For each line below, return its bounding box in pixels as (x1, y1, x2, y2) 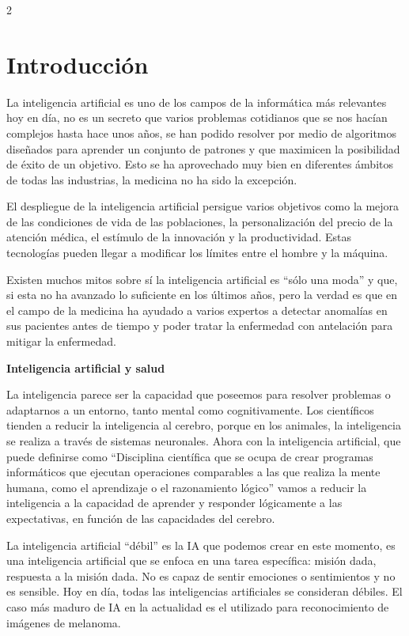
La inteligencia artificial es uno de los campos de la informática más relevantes (6, 93, 387, 110)
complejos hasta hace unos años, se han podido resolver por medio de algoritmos (6, 124, 397, 141)
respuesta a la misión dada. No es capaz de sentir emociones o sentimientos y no (6, 567, 396, 584)
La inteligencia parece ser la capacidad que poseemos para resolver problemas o (6, 386, 391, 403)
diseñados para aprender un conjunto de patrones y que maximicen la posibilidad (6, 140, 400, 157)
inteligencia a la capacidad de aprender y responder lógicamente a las (6, 494, 343, 511)
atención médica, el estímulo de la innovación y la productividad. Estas (6, 229, 352, 245)
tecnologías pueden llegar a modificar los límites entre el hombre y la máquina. (6, 244, 388, 261)
